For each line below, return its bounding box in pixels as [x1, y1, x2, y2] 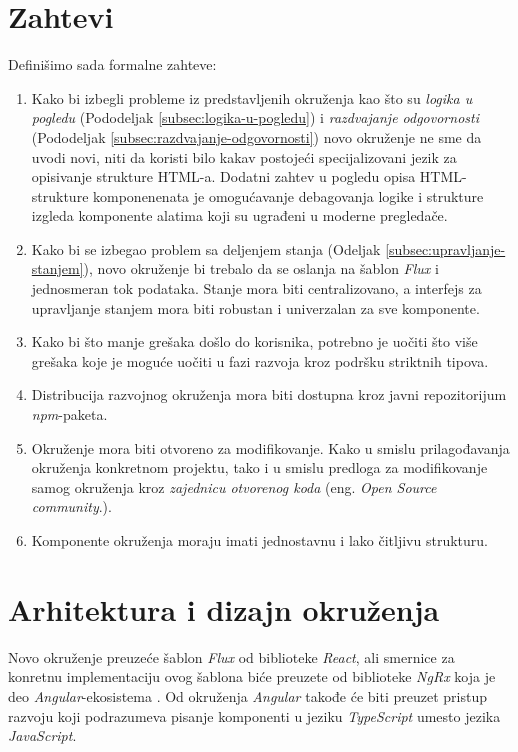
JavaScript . [8, 725, 77, 746]
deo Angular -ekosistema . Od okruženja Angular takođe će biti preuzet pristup [8, 685, 487, 706]
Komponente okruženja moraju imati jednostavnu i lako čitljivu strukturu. [31, 530, 488, 550]
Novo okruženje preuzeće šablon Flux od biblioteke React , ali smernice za [8, 646, 455, 667]
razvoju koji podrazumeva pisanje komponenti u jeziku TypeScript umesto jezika [8, 705, 501, 726]
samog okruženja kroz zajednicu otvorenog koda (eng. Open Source [31, 476, 437, 497]
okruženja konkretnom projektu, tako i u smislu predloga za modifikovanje [31, 457, 488, 478]
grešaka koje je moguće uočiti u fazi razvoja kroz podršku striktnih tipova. [31, 350, 489, 371]
